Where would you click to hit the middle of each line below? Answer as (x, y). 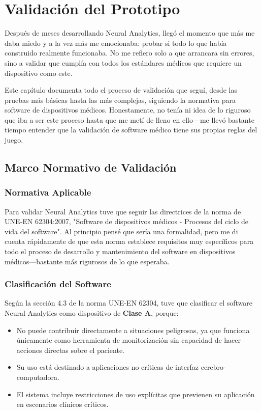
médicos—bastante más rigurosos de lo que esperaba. (87, 261)
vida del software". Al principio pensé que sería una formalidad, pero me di (121, 231)
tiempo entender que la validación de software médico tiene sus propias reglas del (131, 130)
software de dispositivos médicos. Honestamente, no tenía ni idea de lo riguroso (128, 110)
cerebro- (213, 367)
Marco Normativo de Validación (91, 167)
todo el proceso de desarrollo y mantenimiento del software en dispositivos (120, 251)
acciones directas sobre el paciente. (71, 350)
